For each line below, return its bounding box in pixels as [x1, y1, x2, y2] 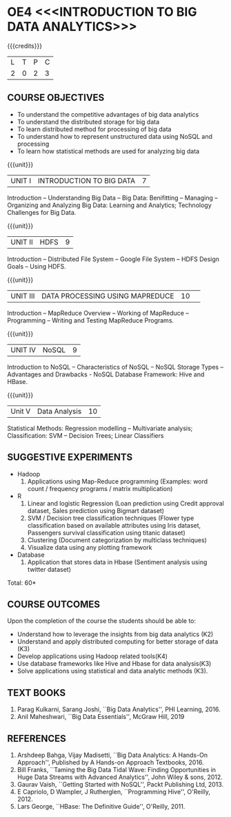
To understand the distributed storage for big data [17, 117, 160, 126]
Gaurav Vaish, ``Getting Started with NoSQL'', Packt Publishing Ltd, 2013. [17, 780, 224, 788]
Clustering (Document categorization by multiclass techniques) [27, 536, 207, 544]
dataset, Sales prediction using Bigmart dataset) [27, 506, 164, 515]
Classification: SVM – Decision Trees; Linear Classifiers [7, 431, 164, 439]
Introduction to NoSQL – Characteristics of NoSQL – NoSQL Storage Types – [7, 363, 224, 371]
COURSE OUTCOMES [7, 598, 101, 610]
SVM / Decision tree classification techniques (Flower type [27, 514, 194, 522]
